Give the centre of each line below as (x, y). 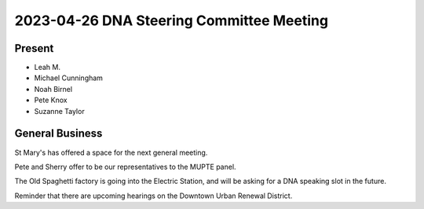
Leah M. (47, 68)
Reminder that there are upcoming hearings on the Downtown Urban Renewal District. (154, 196)
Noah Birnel (53, 89)
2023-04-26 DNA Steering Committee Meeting (172, 20)
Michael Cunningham (69, 78)
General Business (58, 134)
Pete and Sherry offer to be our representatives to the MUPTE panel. (125, 167)
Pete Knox (51, 100)
